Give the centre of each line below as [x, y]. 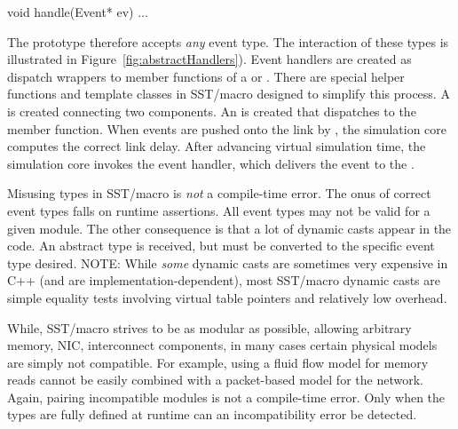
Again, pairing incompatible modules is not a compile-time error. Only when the [226, 397]
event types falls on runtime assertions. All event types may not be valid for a [219, 210]
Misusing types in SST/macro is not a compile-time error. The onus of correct [219, 193]
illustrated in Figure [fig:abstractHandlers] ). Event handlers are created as [209, 59]
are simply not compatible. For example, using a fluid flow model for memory [218, 362]
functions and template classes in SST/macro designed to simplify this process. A [229, 94]
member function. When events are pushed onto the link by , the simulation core [227, 128]
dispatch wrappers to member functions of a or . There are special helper [206, 76]
